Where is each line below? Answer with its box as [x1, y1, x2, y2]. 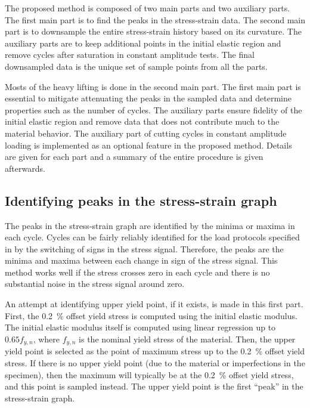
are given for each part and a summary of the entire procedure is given [5, 150, 263, 163]
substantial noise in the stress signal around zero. [5, 277, 185, 290]
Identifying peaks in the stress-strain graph [5, 191, 277, 209]
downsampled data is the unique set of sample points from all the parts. [5, 60, 268, 72]
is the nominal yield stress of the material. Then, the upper [79, 332, 296, 345]
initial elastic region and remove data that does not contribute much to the [5, 115, 280, 128]
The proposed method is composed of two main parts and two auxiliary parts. [5, 2, 290, 14]
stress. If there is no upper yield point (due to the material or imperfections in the [5, 356, 305, 369]
